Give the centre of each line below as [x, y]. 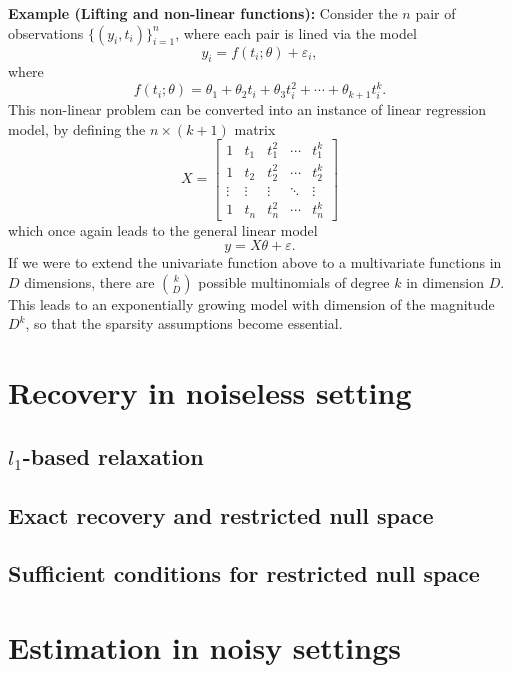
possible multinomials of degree [294, 281]
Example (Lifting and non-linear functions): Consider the [203, 13]
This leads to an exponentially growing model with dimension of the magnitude [251, 303]
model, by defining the [77, 128]
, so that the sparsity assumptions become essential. [184, 323]
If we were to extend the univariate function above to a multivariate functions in [255, 262]
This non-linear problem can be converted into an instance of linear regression [247, 108]
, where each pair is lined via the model [296, 32]
